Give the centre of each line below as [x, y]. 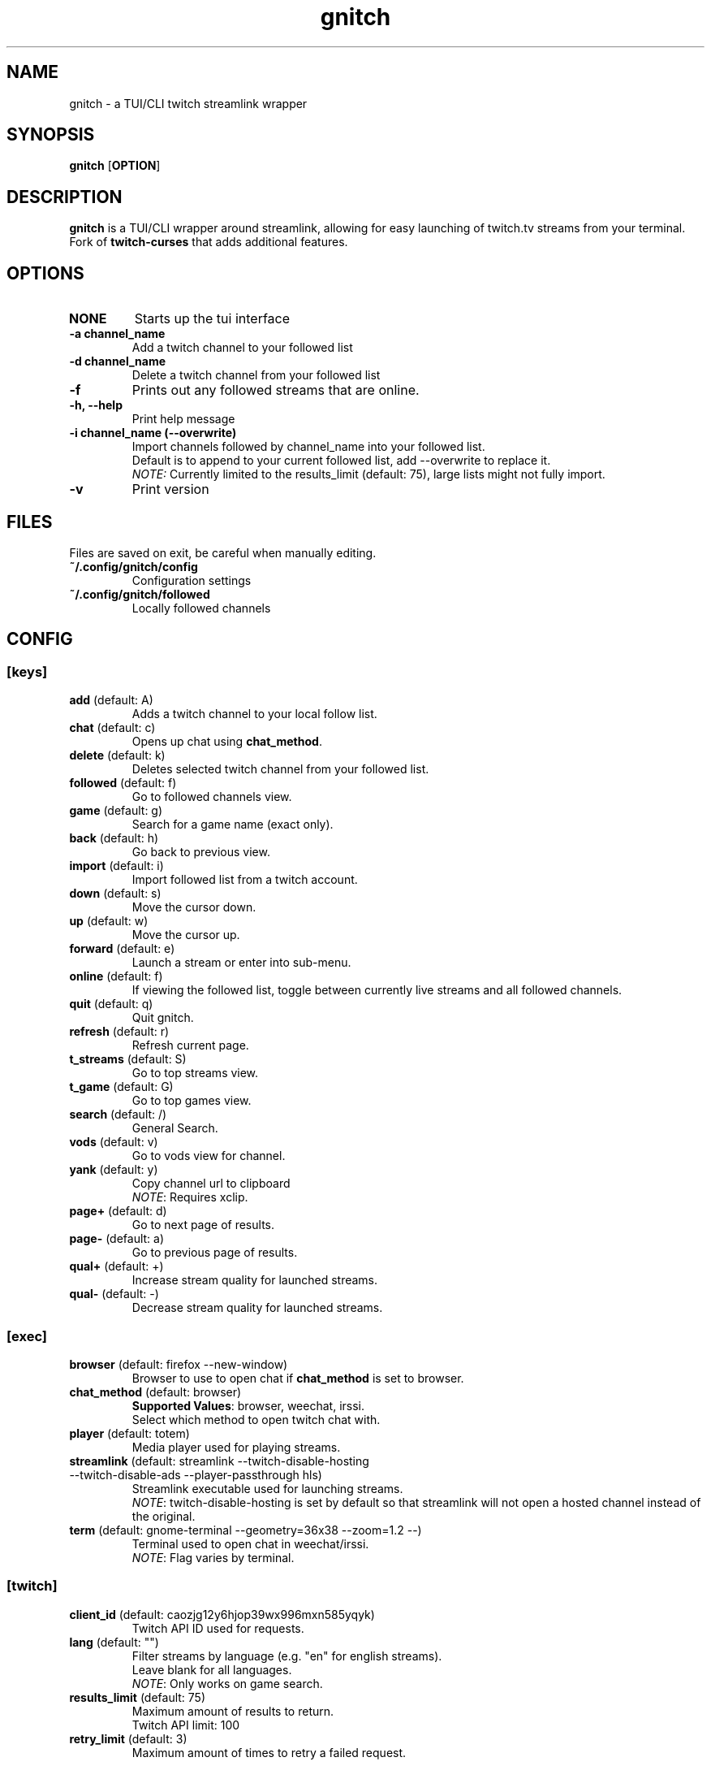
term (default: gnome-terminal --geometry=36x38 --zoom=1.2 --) [246, 1530]
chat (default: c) [112, 728]
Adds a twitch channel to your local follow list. [254, 714]
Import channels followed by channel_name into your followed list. [308, 447]
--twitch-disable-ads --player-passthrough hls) [196, 1474]
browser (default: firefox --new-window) [179, 1364]
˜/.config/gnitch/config [134, 566]
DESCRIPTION [65, 197]
